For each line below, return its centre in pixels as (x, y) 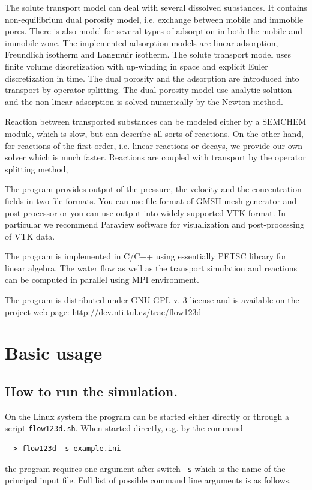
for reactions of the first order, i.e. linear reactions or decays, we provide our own (154, 145)
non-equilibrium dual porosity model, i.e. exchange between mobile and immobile (154, 19)
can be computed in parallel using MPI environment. (102, 280)
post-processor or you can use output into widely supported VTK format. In (145, 212)
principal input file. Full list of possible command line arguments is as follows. (148, 480)
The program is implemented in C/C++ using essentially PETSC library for (146, 256)
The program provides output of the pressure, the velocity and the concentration (153, 189)
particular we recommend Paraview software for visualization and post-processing (155, 224)
